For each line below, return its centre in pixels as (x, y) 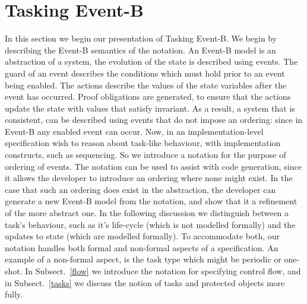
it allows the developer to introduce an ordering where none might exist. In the (149, 178)
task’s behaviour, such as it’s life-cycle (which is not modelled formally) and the (150, 224)
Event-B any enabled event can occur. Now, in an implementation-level (134, 131)
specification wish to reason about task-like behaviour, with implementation (143, 143)
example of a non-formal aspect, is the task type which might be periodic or (143, 259)
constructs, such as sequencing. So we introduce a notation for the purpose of (145, 155)
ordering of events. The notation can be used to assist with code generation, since (153, 166)
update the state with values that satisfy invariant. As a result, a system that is (150, 108)
